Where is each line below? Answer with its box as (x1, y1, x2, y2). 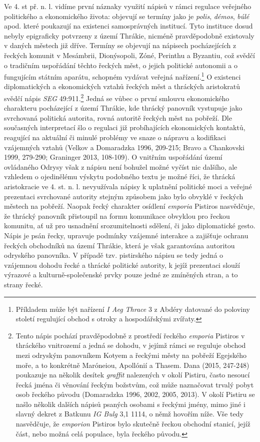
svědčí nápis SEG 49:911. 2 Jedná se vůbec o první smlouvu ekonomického (4, 92, 229, 103)
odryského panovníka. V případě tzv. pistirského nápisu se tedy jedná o (4, 250, 223, 260)
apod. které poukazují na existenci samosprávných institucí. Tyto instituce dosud (4, 21, 253, 31)
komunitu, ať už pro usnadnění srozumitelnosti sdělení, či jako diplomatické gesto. (4, 220, 255, 231)
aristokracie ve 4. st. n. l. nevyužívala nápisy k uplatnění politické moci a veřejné (4, 181, 252, 191)
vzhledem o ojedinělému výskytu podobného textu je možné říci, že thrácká (4, 171, 235, 182)
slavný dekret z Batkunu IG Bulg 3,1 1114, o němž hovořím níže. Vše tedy (15, 408, 243, 419)
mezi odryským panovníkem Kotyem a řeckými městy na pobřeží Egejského (15, 349, 247, 360)
